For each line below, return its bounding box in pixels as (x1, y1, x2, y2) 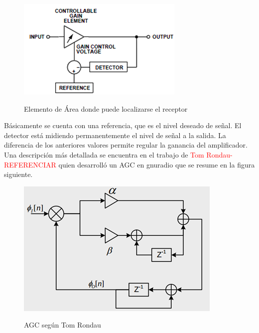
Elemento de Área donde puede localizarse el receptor (24, 103, 188, 114)
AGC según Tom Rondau (24, 320, 101, 330)
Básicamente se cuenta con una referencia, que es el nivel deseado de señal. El (4, 120, 242, 131)
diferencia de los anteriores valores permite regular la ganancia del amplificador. (4, 140, 248, 150)
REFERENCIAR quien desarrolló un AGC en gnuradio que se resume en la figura (4, 159, 255, 169)
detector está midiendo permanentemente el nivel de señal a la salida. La (4, 130, 226, 140)
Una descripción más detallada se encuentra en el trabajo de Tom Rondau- (4, 149, 233, 160)
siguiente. (4, 169, 33, 179)
